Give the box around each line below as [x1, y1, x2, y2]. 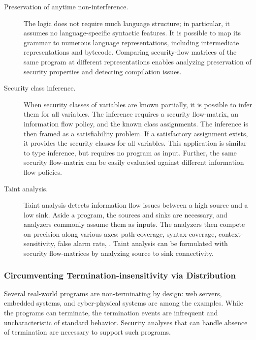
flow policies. [24, 166, 62, 177]
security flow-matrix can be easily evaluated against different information [24, 157, 244, 167]
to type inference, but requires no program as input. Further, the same [24, 147, 237, 157]
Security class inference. [4, 83, 76, 93]
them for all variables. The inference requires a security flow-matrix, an [24, 109, 239, 119]
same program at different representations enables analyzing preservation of [24, 56, 252, 66]
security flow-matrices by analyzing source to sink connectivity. [24, 248, 214, 258]
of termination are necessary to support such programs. [4, 327, 171, 337]
